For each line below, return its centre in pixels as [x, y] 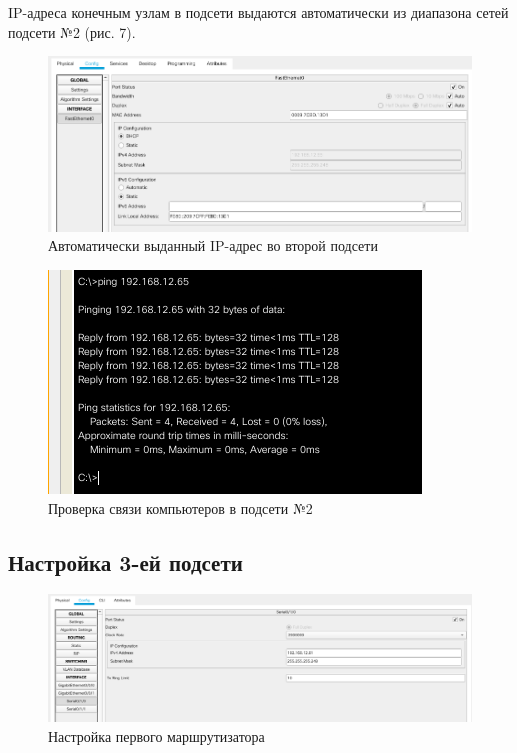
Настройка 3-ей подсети [125, 561]
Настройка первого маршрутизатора [156, 735]
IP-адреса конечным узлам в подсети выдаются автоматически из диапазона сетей [258, 12]
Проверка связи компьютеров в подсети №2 [180, 507]
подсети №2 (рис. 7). [72, 31]
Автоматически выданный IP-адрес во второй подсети [213, 245]
